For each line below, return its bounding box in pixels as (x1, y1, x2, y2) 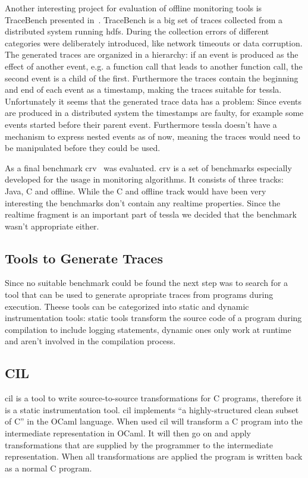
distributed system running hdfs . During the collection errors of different (5, 25, 269, 37)
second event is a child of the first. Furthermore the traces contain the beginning (5, 71, 298, 84)
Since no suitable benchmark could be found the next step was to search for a (5, 276, 288, 289)
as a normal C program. (5, 461, 92, 474)
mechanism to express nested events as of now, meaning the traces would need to (5, 130, 300, 142)
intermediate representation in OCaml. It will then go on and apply (5, 427, 251, 439)
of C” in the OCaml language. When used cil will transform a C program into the (5, 415, 303, 427)
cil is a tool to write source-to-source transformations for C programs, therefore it (5, 392, 302, 404)
